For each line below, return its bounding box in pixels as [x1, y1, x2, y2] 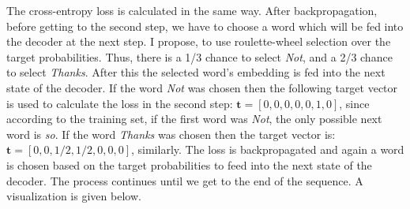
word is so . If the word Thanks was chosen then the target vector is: [6, 125, 336, 142]
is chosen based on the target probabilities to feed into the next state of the [6, 156, 372, 173]
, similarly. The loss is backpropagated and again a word [130, 141, 404, 158]
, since [339, 95, 370, 111]
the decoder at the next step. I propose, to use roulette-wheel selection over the [6, 33, 391, 50]
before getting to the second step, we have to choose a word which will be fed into [6, 17, 404, 34]
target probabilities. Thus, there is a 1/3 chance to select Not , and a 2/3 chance [6, 48, 393, 65]
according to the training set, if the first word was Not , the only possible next [6, 110, 382, 127]
